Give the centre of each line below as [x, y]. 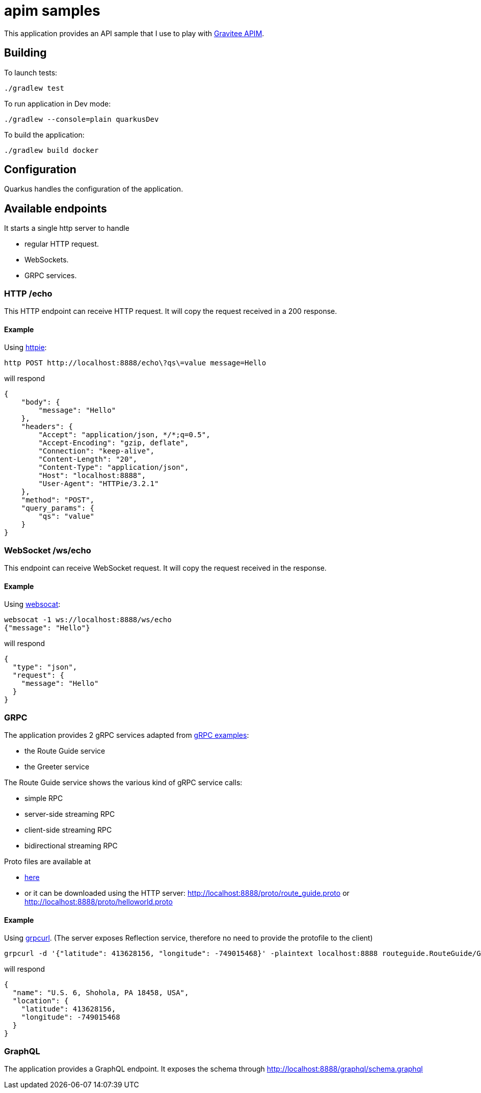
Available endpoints [56, 208]
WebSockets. [47, 260]
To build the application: [44, 135]
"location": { [41, 1001]
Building [25, 53]
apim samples [52, 11]
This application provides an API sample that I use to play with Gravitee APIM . [134, 33]
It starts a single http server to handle [67, 228]
